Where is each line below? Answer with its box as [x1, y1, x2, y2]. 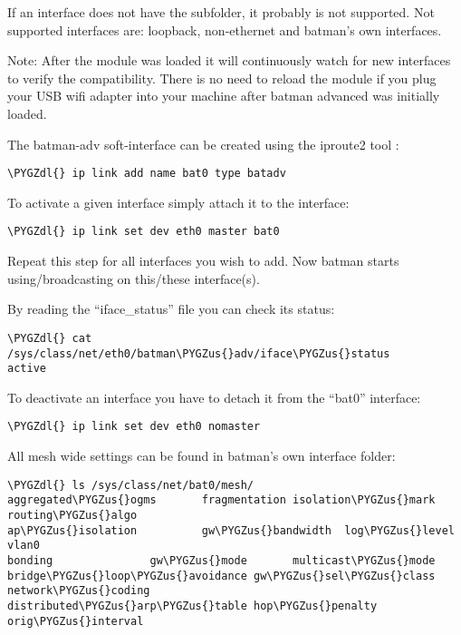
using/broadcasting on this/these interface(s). [7, 269, 260, 288]
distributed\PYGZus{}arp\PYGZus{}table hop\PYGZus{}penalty [7, 599, 378, 612]
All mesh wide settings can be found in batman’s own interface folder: [7, 446, 396, 465]
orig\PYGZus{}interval [7, 614, 144, 628]
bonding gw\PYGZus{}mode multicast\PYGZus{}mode [7, 553, 436, 567]
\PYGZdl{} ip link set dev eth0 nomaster [7, 420, 261, 434]
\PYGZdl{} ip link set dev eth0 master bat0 [7, 225, 280, 239]
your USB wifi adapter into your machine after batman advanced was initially [7, 86, 440, 105]
